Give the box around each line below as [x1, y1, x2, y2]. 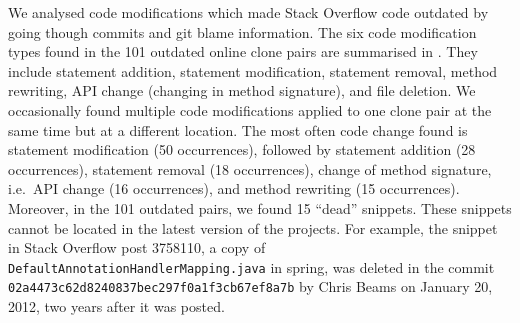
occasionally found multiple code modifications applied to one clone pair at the [8, 99, 492, 120]
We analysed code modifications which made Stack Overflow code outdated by [8, 2, 489, 22]
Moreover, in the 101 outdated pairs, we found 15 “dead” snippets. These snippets [8, 197, 512, 218]
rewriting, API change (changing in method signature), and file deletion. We [8, 80, 476, 101]
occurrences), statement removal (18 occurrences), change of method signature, [8, 158, 492, 179]
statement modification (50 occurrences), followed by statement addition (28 [8, 139, 476, 160]
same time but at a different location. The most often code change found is [8, 119, 468, 140]
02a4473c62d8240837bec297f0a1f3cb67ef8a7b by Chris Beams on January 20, [8, 276, 493, 297]
